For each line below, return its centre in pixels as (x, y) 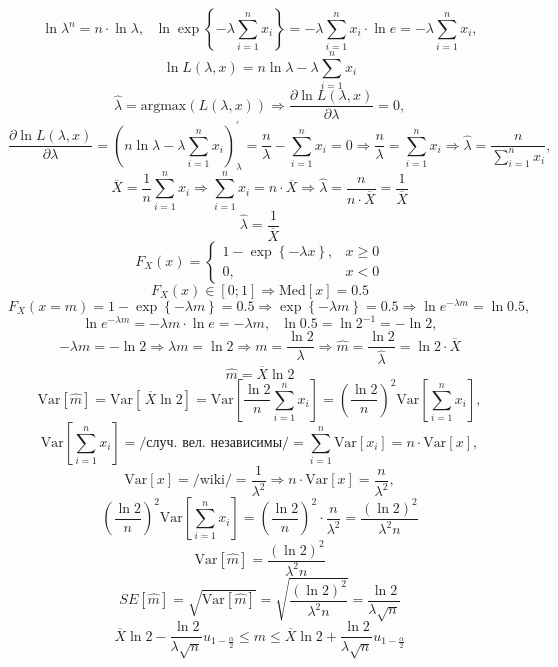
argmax (163, 105)
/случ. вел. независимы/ (214, 442)
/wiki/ (212, 480)
